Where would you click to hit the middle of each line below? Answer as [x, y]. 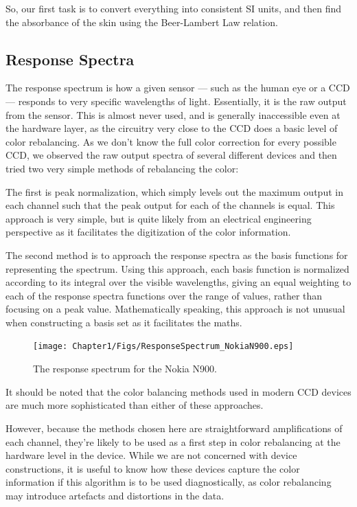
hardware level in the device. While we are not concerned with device [151, 455]
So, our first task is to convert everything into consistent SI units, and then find [174, 8]
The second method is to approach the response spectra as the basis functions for [177, 255]
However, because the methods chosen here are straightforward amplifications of [174, 428]
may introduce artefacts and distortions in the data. [115, 495]
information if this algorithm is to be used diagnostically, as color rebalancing [169, 482]
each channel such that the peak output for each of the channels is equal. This [170, 205]
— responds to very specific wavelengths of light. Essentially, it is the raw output [176, 101]
